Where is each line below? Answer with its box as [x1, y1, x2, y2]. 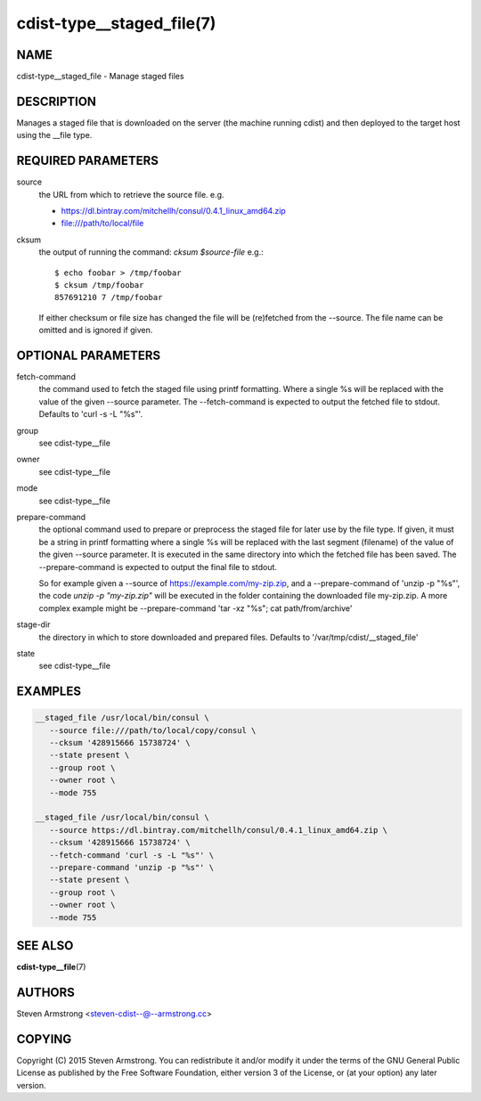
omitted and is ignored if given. [38, 325, 153, 336]
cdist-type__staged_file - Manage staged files [16, 71, 184, 82]
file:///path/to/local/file [61, 218, 144, 229]
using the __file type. [16, 130, 93, 141]
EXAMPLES [16, 684, 82, 699]
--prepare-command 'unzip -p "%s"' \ [49, 862, 214, 872]
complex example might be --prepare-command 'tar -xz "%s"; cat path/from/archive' [38, 602, 353, 614]
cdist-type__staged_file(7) [16, 13, 216, 33]
